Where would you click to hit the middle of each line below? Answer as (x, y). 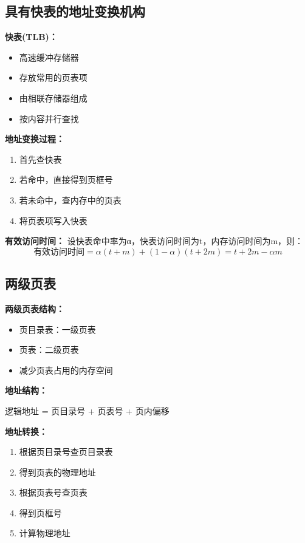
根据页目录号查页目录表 (66, 452)
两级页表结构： (35, 308)
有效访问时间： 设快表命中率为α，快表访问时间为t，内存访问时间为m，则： (154, 241)
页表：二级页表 (49, 350)
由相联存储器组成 (53, 97)
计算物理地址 (45, 533)
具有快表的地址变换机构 (75, 11)
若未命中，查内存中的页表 (70, 200)
